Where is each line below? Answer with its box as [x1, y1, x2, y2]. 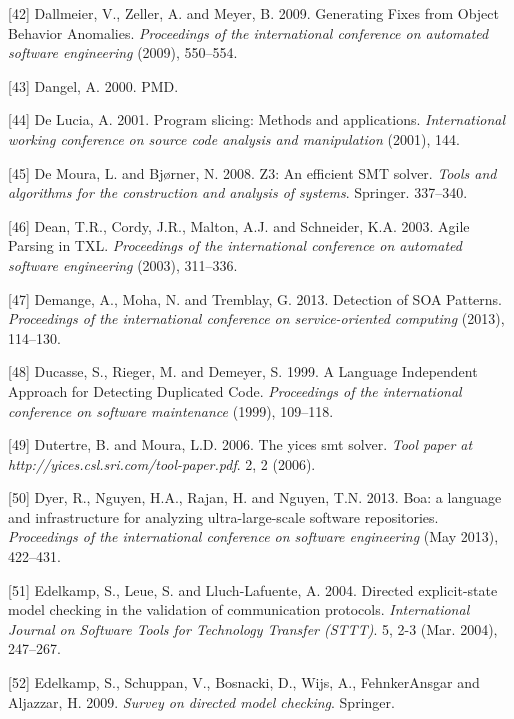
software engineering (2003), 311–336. [8, 254, 238, 275]
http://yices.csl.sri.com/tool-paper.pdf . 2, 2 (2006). [8, 453, 316, 474]
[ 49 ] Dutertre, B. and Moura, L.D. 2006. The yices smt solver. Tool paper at [8, 434, 473, 455]
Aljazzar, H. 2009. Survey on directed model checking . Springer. [8, 691, 395, 712]
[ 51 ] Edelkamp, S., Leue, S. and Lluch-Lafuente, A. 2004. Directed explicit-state [8, 579, 498, 600]
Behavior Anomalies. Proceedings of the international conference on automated [8, 22, 489, 43]
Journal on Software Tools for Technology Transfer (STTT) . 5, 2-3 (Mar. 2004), [8, 618, 498, 639]
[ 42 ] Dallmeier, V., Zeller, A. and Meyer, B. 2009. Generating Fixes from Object [8, 3, 499, 23]
